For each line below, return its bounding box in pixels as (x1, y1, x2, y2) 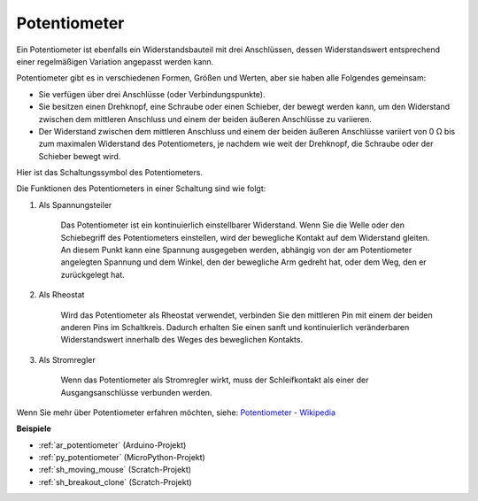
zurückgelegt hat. (60, 269, 126, 280)
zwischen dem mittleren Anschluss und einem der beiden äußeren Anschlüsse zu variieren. (38, 113, 372, 124)
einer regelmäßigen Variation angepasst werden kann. (16, 56, 214, 66)
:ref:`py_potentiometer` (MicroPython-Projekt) (38, 452, 205, 463)
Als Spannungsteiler (38, 199, 112, 210)
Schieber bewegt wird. (38, 150, 121, 161)
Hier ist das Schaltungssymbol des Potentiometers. (16, 167, 204, 178)
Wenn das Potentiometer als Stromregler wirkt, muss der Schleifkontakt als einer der (60, 374, 369, 385)
